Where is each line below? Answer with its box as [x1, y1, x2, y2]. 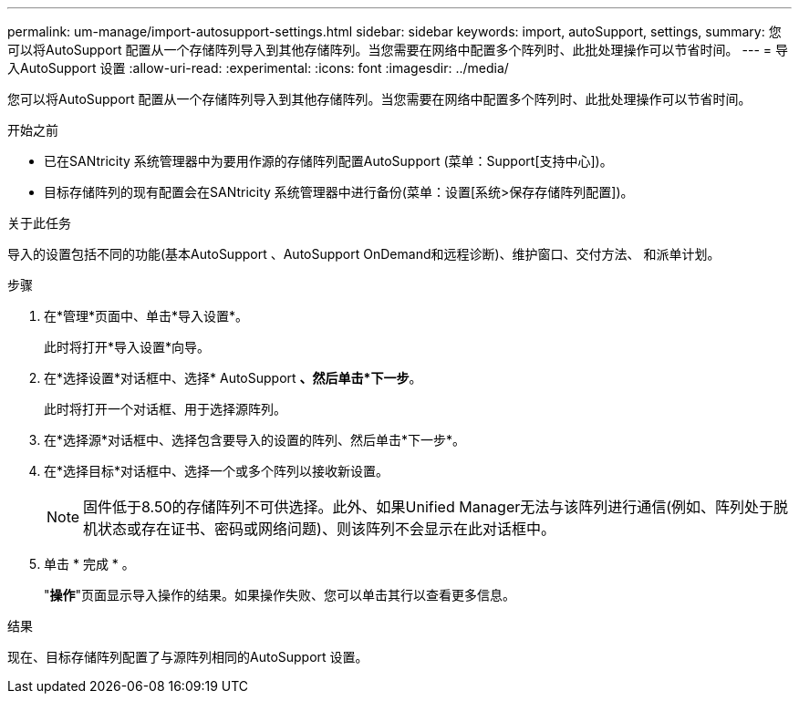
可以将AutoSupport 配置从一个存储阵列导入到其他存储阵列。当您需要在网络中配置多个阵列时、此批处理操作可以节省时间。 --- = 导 [7, 42, 788, 57]
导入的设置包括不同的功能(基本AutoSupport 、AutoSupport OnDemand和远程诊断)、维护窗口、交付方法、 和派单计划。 [7, 246, 721, 262]
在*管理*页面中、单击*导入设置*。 [44, 308, 249, 324]
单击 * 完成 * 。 [44, 556, 135, 572]
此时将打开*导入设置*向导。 [44, 339, 211, 355]
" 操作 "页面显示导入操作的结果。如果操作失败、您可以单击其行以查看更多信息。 [44, 587, 516, 603]
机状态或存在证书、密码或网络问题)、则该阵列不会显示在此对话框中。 [83, 520, 555, 538]
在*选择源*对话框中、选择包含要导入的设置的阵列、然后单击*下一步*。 [44, 432, 466, 448]
